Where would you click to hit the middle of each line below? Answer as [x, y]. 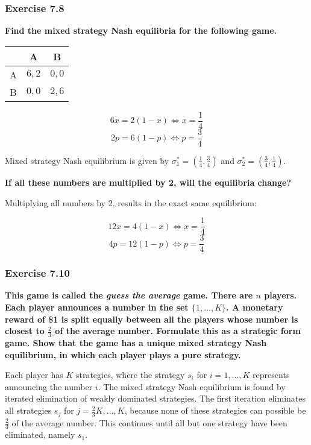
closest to [25, 331]
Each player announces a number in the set [97, 307]
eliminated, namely [40, 434]
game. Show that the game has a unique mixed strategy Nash [136, 343]
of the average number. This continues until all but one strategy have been [149, 422]
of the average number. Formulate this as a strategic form [178, 331]
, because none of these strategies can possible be [215, 410]
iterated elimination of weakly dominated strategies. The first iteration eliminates [155, 398]
